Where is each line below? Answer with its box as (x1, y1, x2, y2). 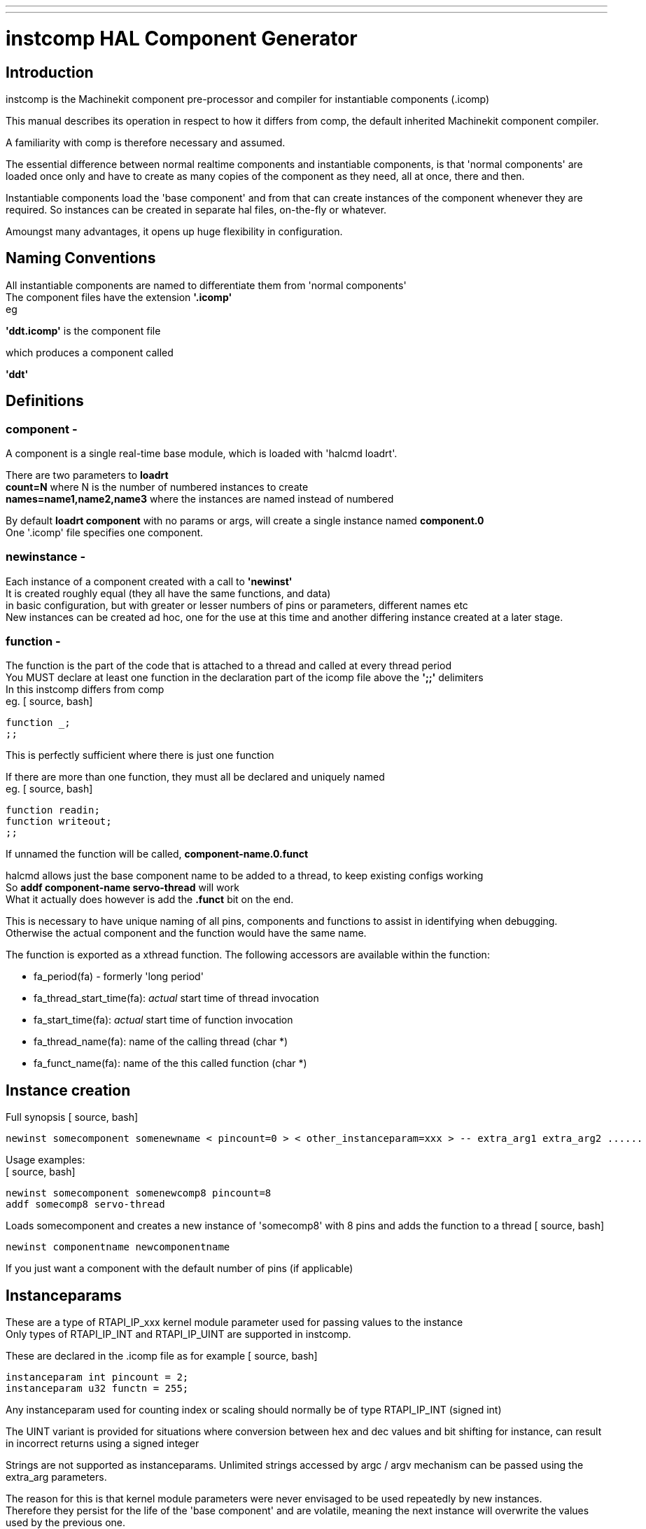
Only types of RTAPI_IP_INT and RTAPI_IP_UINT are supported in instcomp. (6, 1328, 351, 1341)
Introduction (6, 63, 94, 81)
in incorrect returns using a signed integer (6, 1437, 199, 1450)
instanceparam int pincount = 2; (6, 1371, 189, 1383)
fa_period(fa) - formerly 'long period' (34, 970, 204, 983)
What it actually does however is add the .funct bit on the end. (6, 893, 294, 906)
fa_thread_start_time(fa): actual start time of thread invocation (34, 992, 319, 1005)
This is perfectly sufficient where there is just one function (6, 749, 274, 762)
